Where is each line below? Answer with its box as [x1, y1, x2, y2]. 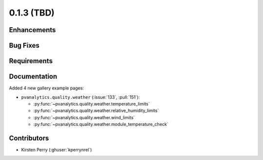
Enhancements [9, 26, 56, 34]
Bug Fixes [9, 41, 40, 50]
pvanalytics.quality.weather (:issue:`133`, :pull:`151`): [21, 94, 140, 100]
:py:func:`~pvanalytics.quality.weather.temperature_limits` [33, 101, 150, 107]
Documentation [9, 72, 57, 81]
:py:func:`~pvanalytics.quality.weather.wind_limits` [33, 114, 135, 120]
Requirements [9, 57, 53, 65]
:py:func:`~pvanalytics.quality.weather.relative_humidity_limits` [33, 107, 159, 114]
